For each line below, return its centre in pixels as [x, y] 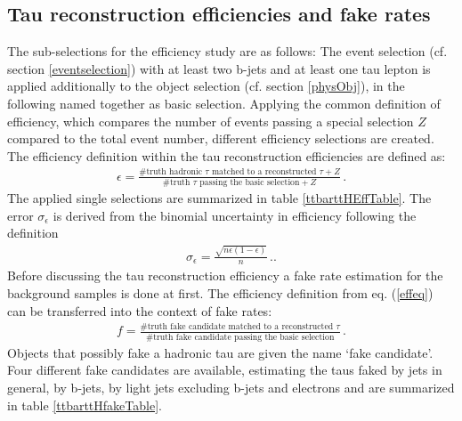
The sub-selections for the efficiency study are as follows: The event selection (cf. [227, 51]
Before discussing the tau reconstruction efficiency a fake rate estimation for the [225, 275]
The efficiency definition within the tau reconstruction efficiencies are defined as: [227, 155]
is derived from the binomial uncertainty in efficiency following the [235, 215]
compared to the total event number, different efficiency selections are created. [221, 138]
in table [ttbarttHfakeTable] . [85, 405]
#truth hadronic [171, 172]
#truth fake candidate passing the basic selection [240, 337]
